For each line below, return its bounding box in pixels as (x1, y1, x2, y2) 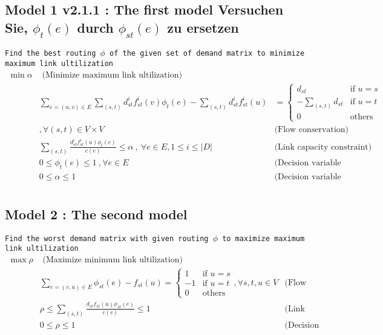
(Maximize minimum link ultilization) (42, 255, 183, 264)
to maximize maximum (222, 234, 305, 243)
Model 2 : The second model (5, 204, 188, 223)
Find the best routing (5, 49, 96, 58)
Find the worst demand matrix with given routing (5, 234, 209, 243)
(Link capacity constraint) (274, 142, 372, 151)
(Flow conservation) (274, 125, 349, 134)
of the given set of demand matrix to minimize (110, 49, 305, 58)
